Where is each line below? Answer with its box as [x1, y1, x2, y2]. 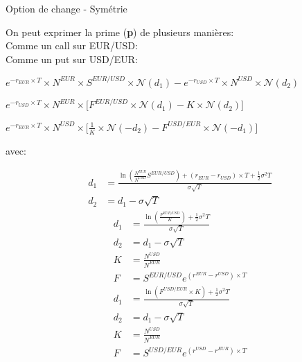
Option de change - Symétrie [6, 1, 127, 15]
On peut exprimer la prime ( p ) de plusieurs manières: [6, 24, 234, 39]
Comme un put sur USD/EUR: [6, 51, 138, 66]
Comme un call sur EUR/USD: [6, 38, 138, 53]
